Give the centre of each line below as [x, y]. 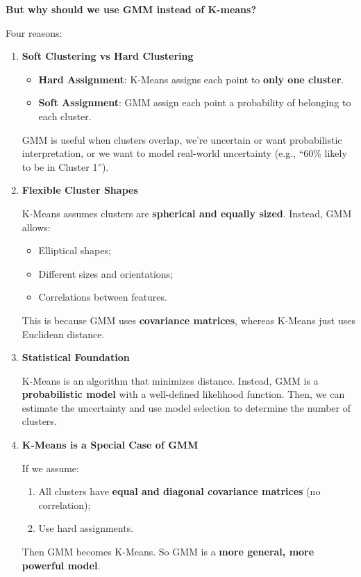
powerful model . [61, 565]
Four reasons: [34, 32]
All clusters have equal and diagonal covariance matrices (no [179, 491]
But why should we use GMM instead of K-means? [131, 9]
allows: [36, 227]
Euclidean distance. [63, 334]
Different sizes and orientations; [106, 273]
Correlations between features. [103, 297]
